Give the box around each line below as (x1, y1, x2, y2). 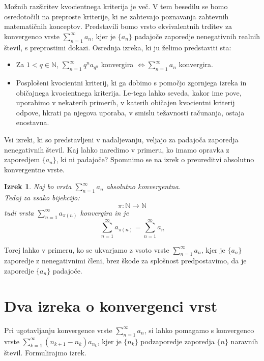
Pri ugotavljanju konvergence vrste (4, 324, 112, 335)
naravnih (230, 336, 258, 346)
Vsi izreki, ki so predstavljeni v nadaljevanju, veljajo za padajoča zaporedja (4, 134, 239, 144)
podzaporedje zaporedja (140, 336, 215, 346)
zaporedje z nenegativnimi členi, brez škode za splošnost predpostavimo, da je (4, 255, 247, 266)
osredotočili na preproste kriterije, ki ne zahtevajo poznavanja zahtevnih (4, 11, 229, 21)
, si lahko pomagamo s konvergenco (144, 324, 254, 335)
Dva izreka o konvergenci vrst (4, 295, 218, 316)
